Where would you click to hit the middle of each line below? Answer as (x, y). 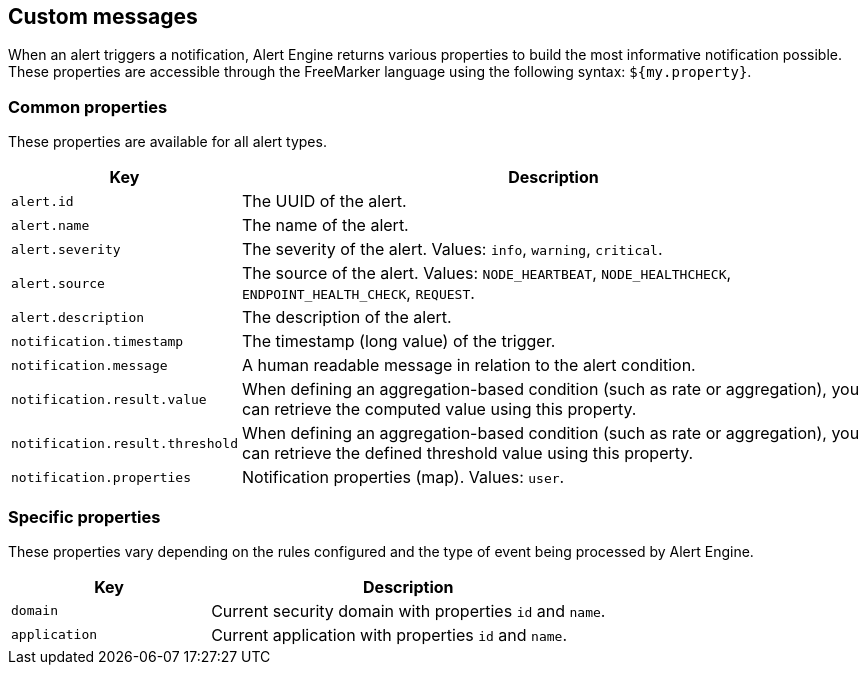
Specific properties (84, 516)
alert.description (78, 317)
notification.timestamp (97, 341)
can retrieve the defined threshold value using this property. (467, 453)
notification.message (89, 365)
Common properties (88, 106)
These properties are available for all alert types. (167, 142)
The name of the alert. (325, 225)
